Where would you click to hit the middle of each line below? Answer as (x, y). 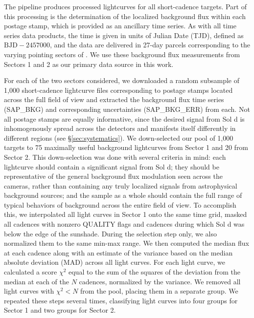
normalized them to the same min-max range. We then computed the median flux (127, 243)
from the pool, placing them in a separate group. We (159, 291)
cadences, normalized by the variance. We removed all (160, 281)
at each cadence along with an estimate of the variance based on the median (118, 252)
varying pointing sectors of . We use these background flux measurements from (122, 54)
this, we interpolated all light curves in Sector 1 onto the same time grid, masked (126, 214)
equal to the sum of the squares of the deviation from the (154, 272)
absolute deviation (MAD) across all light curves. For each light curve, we (115, 262)
